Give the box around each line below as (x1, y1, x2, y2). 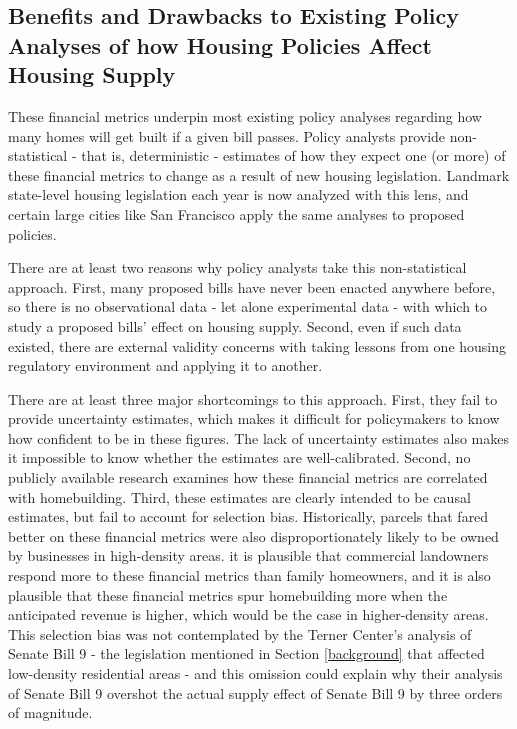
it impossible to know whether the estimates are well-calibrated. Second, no (8, 447, 471, 468)
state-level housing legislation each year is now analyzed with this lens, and (8, 184, 469, 205)
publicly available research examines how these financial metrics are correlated (8, 467, 488, 488)
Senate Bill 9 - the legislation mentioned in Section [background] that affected (8, 643, 485, 664)
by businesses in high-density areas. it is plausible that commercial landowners (8, 545, 489, 566)
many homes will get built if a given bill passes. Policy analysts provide (8, 125, 446, 146)
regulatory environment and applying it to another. (8, 355, 323, 376)
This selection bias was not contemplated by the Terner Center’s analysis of (8, 623, 472, 644)
